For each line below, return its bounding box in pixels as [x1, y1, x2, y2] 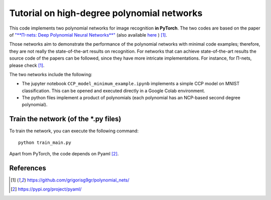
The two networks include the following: [9, 71, 92, 77]
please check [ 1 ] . [9, 62, 45, 68]
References [9, 163, 46, 172]
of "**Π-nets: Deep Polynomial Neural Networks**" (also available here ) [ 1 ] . [9, 32, 168, 38]
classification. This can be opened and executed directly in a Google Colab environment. [22, 88, 205, 94]
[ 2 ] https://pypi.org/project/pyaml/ [11, 186, 82, 192]
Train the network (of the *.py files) [9, 115, 121, 123]
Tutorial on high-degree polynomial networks [9, 8, 203, 19]
